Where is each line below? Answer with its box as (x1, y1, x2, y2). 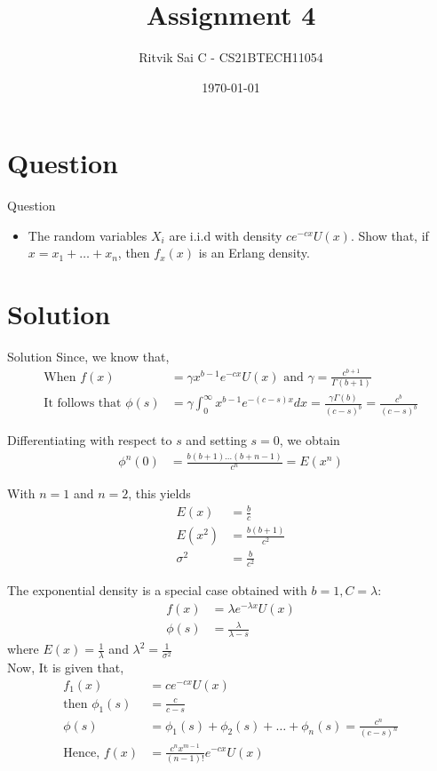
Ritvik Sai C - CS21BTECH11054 (139, 48, 323, 67)
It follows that (44, 397, 122, 410)
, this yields (128, 484, 191, 503)
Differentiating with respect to (7, 431, 172, 449)
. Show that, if (350, 226, 429, 244)
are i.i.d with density (169, 226, 282, 244)
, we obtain (279, 431, 340, 449)
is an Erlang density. (198, 243, 310, 262)
